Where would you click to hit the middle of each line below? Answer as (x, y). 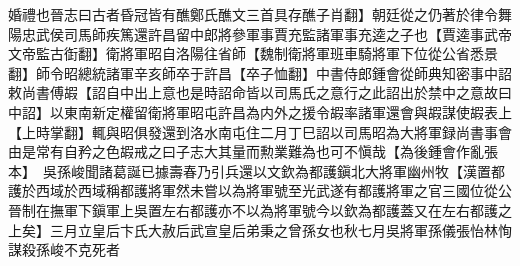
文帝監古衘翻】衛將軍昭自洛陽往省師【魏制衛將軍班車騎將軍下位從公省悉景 (253, 53)
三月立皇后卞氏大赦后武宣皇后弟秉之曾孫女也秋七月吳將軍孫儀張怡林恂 (280, 229)
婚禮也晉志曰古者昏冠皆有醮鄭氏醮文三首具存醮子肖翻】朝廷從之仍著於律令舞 (260, 14)
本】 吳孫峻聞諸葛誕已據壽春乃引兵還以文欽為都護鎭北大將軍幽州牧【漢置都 (256, 170)
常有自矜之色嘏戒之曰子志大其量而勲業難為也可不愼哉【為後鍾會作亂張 (266, 151)
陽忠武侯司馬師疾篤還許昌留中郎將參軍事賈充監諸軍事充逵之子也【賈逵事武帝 (260, 33)
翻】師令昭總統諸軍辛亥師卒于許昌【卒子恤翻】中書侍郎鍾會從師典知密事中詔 (260, 72)
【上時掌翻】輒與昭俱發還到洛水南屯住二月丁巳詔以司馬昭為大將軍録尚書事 (253, 131)
